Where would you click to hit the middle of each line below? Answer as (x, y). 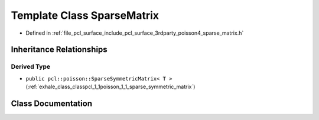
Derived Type (30, 66)
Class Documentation (52, 103)
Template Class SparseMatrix (85, 15)
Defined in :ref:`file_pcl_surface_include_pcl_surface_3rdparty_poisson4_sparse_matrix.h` (135, 33)
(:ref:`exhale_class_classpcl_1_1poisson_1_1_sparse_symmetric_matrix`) (110, 87)
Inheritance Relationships (59, 50)
